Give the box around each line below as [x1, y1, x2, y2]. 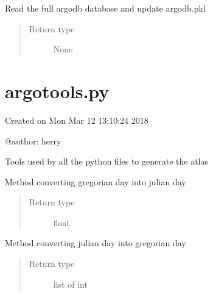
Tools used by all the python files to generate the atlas [5, 155, 208, 168]
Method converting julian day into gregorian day [5, 236, 186, 249]
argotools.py [5, 78, 110, 103]
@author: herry [5, 134, 61, 147]
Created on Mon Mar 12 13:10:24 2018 [5, 113, 148, 126]
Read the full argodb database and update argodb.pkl [5, 2, 206, 14]
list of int [53, 277, 88, 290]
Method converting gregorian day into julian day [5, 175, 186, 188]
